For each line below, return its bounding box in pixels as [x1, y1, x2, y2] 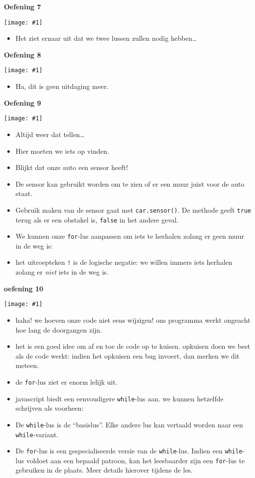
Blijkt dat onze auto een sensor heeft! [15, 162, 128, 172]
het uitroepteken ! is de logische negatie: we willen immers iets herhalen [15, 257, 232, 267]
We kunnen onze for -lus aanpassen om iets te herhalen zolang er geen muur [15, 231, 244, 241]
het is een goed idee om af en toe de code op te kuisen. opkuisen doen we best [15, 341, 250, 351]
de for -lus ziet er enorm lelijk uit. [15, 376, 118, 387]
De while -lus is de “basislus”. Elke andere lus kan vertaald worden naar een [15, 419, 243, 429]
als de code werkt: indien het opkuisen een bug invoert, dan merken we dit [15, 350, 240, 361]
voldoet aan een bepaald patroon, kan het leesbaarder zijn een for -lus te [26, 455, 245, 465]
